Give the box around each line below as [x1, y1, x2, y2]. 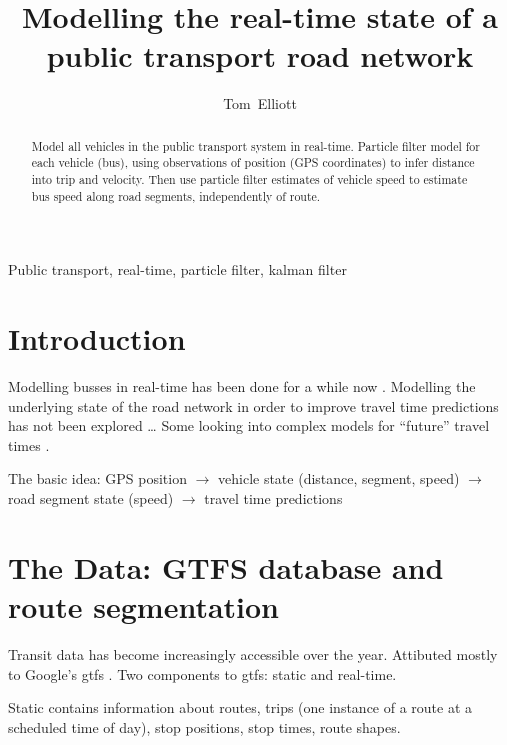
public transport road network [46, 35, 474, 76]
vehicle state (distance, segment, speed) [218, 468, 460, 489]
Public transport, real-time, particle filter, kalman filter [8, 259, 347, 280]
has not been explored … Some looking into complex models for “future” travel [8, 415, 490, 436]
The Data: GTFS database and [8, 546, 444, 587]
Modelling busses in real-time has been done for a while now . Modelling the [8, 376, 476, 397]
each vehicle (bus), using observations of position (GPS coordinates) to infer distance [31, 154, 475, 171]
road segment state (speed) [8, 488, 174, 509]
